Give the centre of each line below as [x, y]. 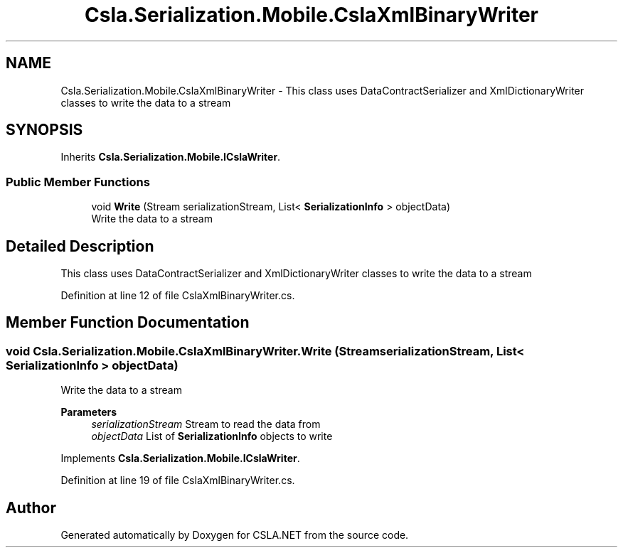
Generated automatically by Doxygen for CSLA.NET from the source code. [235, 535]
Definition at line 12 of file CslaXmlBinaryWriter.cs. [178, 296]
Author [31, 508]
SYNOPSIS [44, 130]
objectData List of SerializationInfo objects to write [212, 436]
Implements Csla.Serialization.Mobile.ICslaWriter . [180, 458]
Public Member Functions [78, 182]
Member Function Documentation [128, 323]
